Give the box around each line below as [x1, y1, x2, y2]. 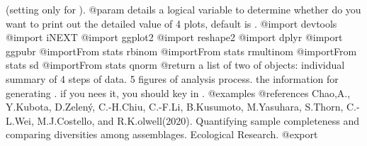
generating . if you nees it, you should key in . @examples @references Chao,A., [6, 85, 351, 100]
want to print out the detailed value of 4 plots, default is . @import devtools [6, 16, 337, 30]
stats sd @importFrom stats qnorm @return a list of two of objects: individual [6, 57, 345, 72]
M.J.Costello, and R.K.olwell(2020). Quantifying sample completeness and [37, 113, 360, 128]
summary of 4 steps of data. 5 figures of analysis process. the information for [6, 71, 339, 86]
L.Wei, [6, 113, 34, 128]
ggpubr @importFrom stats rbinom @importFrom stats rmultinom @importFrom [6, 43, 357, 58]
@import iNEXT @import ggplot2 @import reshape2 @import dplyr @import [6, 30, 343, 45]
